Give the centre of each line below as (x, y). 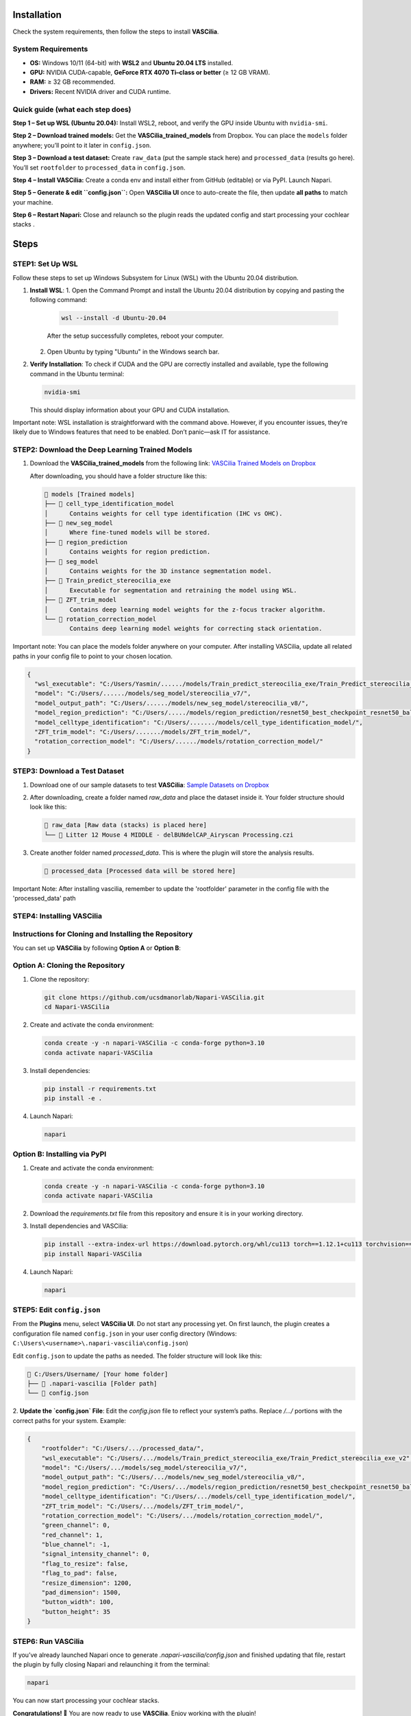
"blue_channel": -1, (76, 1545)
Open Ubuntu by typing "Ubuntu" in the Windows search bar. (133, 351)
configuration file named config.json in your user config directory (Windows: (125, 1333)
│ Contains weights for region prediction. (127, 552)
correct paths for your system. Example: (70, 1420)
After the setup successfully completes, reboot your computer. (135, 336)
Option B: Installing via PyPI (60, 1155)
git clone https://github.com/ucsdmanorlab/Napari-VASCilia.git (154, 997)
